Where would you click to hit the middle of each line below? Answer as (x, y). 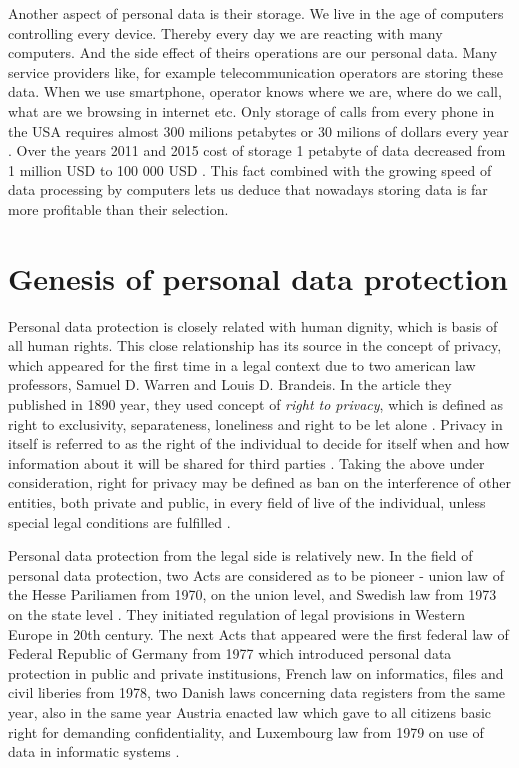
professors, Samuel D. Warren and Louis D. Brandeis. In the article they (230, 384)
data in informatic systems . (94, 751)
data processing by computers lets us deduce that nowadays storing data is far (248, 189)
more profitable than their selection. (118, 208)
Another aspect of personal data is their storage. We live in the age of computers (256, 13)
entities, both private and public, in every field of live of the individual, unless (247, 502)
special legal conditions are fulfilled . (119, 521)
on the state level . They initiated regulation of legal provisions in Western (236, 613)
